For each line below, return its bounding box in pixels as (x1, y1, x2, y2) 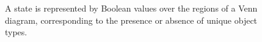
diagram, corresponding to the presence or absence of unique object (5, 13, 258, 26)
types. (5, 26, 27, 38)
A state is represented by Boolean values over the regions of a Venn (5, 2, 258, 14)
